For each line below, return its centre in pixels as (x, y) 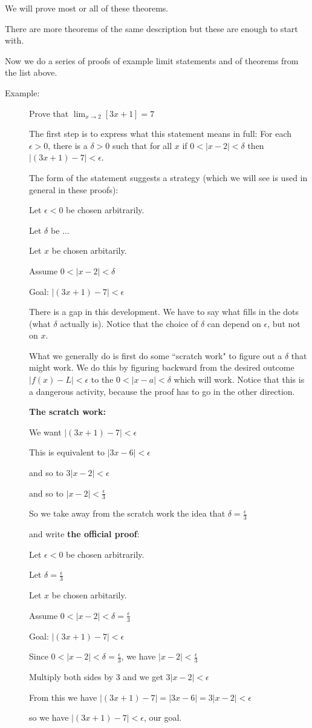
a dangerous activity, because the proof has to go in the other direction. (162, 391)
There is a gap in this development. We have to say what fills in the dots (164, 312)
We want (45, 432)
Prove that (49, 113)
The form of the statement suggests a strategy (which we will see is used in (168, 177)
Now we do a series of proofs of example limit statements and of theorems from (152, 60)
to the (102, 379)
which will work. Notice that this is (239, 379)
